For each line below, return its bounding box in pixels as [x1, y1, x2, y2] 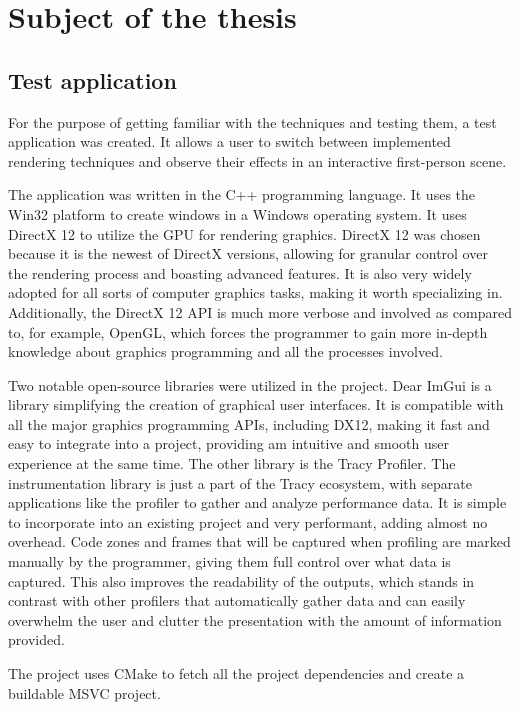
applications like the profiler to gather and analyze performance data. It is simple [8, 492, 507, 513]
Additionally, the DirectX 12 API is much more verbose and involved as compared [8, 301, 512, 322]
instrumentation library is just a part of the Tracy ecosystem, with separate [8, 472, 472, 493]
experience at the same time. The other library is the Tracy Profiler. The [8, 453, 456, 474]
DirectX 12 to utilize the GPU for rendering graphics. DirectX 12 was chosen [8, 223, 481, 244]
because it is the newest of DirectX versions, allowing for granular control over [8, 243, 488, 264]
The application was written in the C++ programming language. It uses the [8, 184, 476, 205]
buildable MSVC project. [8, 682, 161, 703]
